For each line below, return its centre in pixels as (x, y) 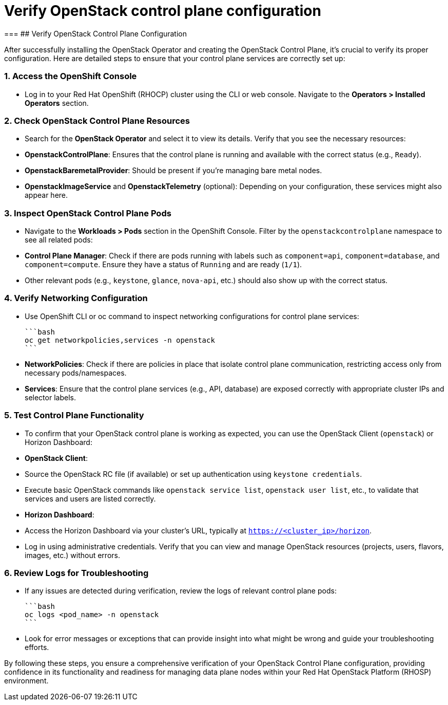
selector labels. (50, 397)
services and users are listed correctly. (90, 498)
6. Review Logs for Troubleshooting (76, 573)
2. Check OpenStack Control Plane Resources (97, 120)
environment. (26, 681)
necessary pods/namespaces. (76, 373)
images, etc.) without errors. (72, 555)
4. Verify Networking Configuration (76, 298)
